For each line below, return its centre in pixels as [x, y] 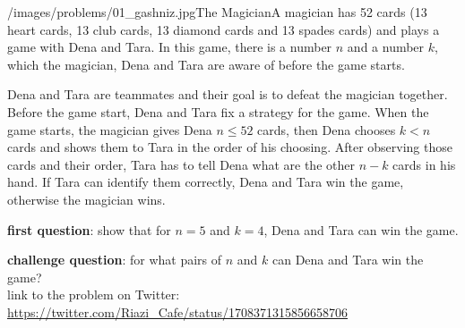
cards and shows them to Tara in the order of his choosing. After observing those [230, 147]
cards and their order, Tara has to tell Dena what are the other [181, 164]
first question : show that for [89, 229]
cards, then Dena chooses [327, 129]
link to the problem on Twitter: [94, 294]
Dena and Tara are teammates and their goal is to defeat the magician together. [228, 94]
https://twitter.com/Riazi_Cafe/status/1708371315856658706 [178, 311]
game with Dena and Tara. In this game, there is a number [170, 47]
